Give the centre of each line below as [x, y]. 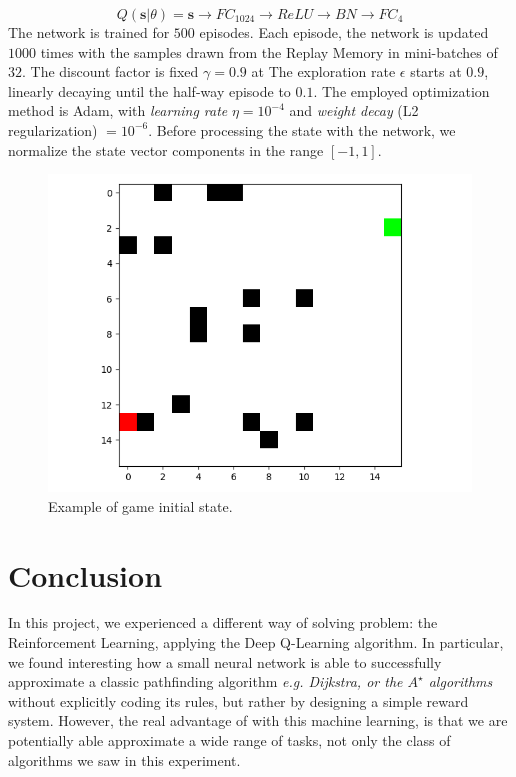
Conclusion [85, 574]
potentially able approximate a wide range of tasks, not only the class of [229, 740]
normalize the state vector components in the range [166, 149]
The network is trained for [89, 32]
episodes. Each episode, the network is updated [344, 32]
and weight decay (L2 [354, 110]
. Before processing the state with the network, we [302, 129]
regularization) [53, 129]
